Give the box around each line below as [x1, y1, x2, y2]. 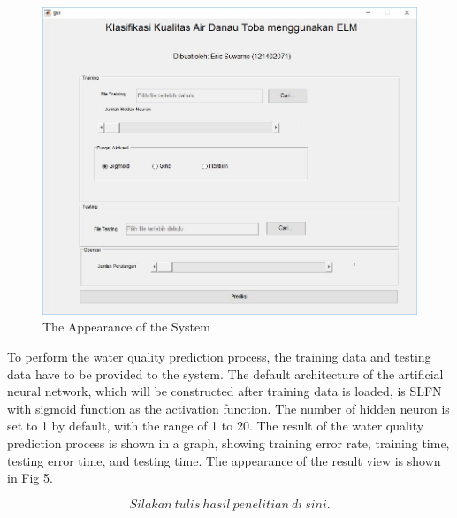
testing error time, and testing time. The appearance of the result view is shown [7, 451, 441, 469]
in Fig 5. [7, 468, 53, 487]
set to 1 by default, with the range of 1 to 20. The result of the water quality [7, 416, 424, 435]
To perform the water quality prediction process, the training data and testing [7, 347, 431, 365]
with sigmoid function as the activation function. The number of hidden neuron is [7, 399, 450, 417]
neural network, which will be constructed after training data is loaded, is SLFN [7, 382, 442, 400]
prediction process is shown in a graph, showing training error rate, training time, [7, 433, 450, 452]
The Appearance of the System [42, 317, 210, 336]
